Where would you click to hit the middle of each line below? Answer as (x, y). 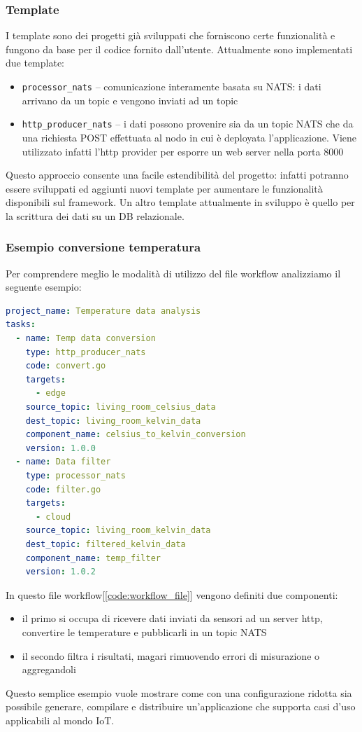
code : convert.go (66, 366)
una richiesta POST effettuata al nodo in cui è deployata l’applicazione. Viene (189, 137)
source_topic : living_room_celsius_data (121, 407)
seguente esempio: (44, 287)
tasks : (21, 325)
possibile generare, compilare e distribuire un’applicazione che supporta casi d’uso (181, 706)
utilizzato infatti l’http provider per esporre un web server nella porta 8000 (183, 151)
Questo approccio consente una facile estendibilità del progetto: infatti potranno (177, 175)
